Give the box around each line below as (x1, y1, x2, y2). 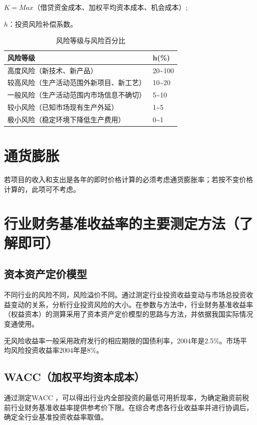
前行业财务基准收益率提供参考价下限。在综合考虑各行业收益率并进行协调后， (4, 402, 253, 412)
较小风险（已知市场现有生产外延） (7, 102, 118, 112)
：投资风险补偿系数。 (8, 18, 78, 29)
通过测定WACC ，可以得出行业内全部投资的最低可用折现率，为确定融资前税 (4, 392, 249, 402)
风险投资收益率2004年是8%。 (10, 345, 103, 355)
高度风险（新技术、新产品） (7, 65, 97, 75)
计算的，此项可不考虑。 (4, 184, 80, 194)
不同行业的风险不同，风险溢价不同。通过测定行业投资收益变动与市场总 (4, 289, 232, 300)
